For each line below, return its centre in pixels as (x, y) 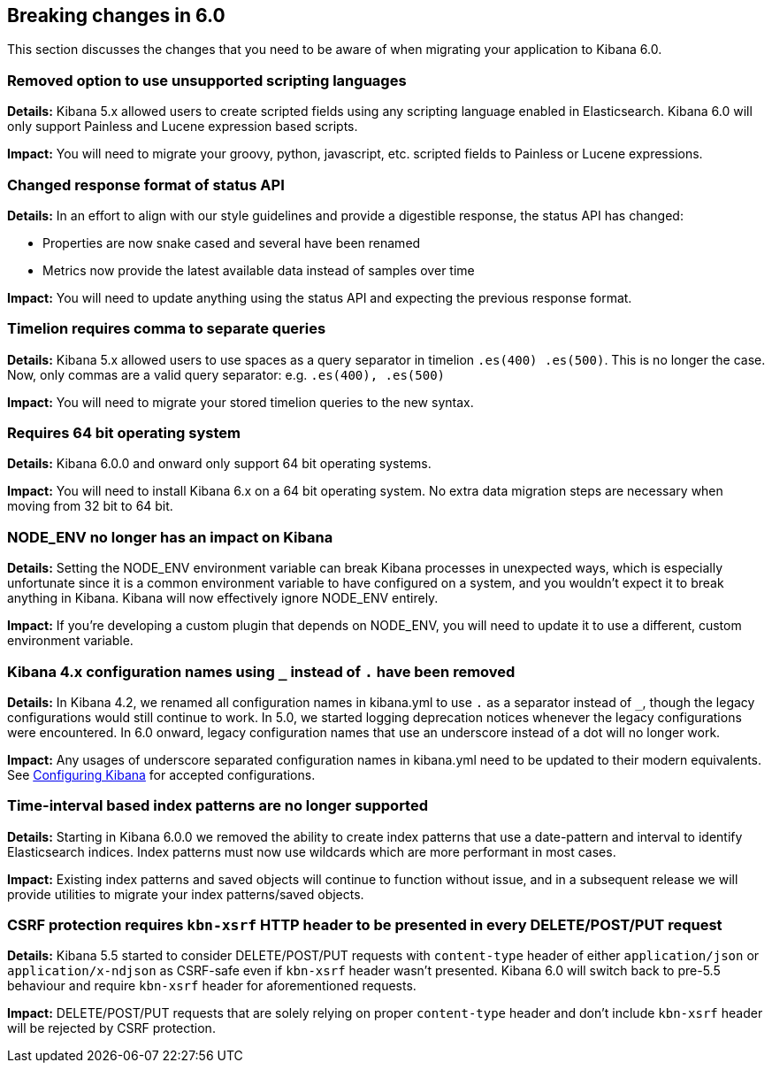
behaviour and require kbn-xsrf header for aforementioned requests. (212, 986)
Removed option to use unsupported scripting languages (207, 80)
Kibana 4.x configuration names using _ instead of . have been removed (261, 671)
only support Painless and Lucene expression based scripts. (183, 127)
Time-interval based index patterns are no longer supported (218, 806)
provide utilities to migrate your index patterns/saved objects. (186, 894)
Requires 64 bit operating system (124, 433)
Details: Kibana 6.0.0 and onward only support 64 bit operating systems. (219, 464)
